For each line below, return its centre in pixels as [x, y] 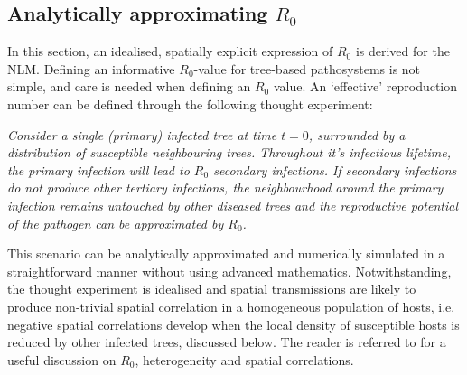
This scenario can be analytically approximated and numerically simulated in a [226, 253]
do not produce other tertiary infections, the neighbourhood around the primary [225, 187]
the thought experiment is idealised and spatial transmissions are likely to [212, 289]
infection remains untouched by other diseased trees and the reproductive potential [233, 205]
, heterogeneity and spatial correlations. [244, 359]
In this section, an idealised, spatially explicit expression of [170, 51]
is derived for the [402, 51]
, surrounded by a [357, 134]
